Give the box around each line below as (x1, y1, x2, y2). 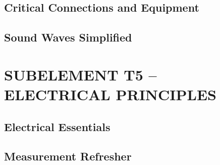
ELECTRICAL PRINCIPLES (4, 84, 216, 104)
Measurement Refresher (4, 148, 132, 164)
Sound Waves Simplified (4, 29, 132, 45)
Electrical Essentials (4, 118, 111, 134)
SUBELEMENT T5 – (4, 64, 157, 85)
